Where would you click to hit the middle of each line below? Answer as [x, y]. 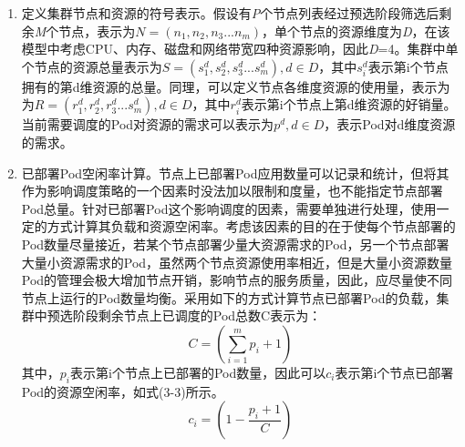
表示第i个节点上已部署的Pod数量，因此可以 [198, 372]
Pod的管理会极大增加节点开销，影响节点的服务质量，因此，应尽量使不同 [237, 280]
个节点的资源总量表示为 [92, 66]
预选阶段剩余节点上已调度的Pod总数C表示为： [184, 315]
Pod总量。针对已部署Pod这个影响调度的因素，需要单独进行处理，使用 [229, 208]
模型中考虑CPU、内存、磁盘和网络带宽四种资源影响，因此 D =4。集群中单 [240, 49]
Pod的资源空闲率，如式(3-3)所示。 [123, 391]
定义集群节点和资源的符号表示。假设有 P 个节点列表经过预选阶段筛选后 [230, 13]
